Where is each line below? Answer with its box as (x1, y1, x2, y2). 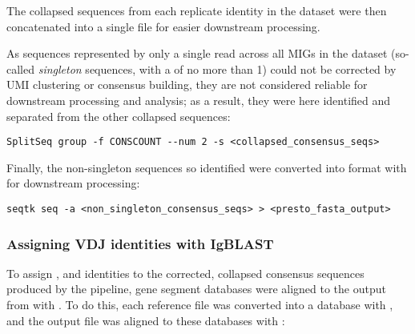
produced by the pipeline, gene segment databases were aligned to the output (6, 280, 386, 297)
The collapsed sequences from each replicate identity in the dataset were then (6, 2, 387, 18)
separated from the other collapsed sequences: (6, 107, 231, 124)
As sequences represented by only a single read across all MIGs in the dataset (6, 45, 388, 62)
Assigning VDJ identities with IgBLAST (6, 233, 274, 253)
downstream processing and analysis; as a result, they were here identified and (6, 91, 391, 108)
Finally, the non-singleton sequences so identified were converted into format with (6, 159, 407, 175)
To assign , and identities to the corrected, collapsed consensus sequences (6, 264, 365, 281)
